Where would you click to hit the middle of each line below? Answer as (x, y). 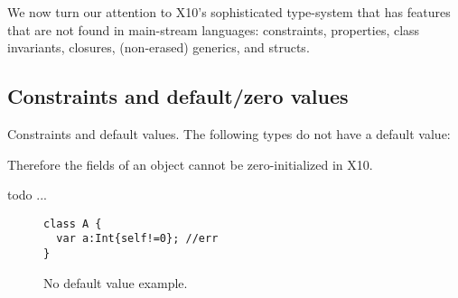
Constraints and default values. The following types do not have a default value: (229, 133)
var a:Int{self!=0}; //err (137, 239)
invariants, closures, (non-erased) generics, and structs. (159, 47)
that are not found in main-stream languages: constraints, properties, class (214, 29)
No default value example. (116, 282)
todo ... (27, 195)
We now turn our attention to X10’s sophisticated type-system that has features (229, 12)
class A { (73, 223)
